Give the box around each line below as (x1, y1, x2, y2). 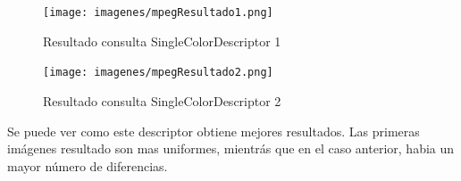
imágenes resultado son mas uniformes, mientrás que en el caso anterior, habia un (7, 139, 455, 158)
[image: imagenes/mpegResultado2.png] (43, 66, 273, 79)
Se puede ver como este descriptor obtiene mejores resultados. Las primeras (7, 121, 420, 140)
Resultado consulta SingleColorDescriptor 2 (43, 91, 281, 110)
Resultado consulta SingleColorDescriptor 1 (43, 31, 281, 50)
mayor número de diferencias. (7, 156, 168, 175)
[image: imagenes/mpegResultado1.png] (43, 6, 273, 19)
